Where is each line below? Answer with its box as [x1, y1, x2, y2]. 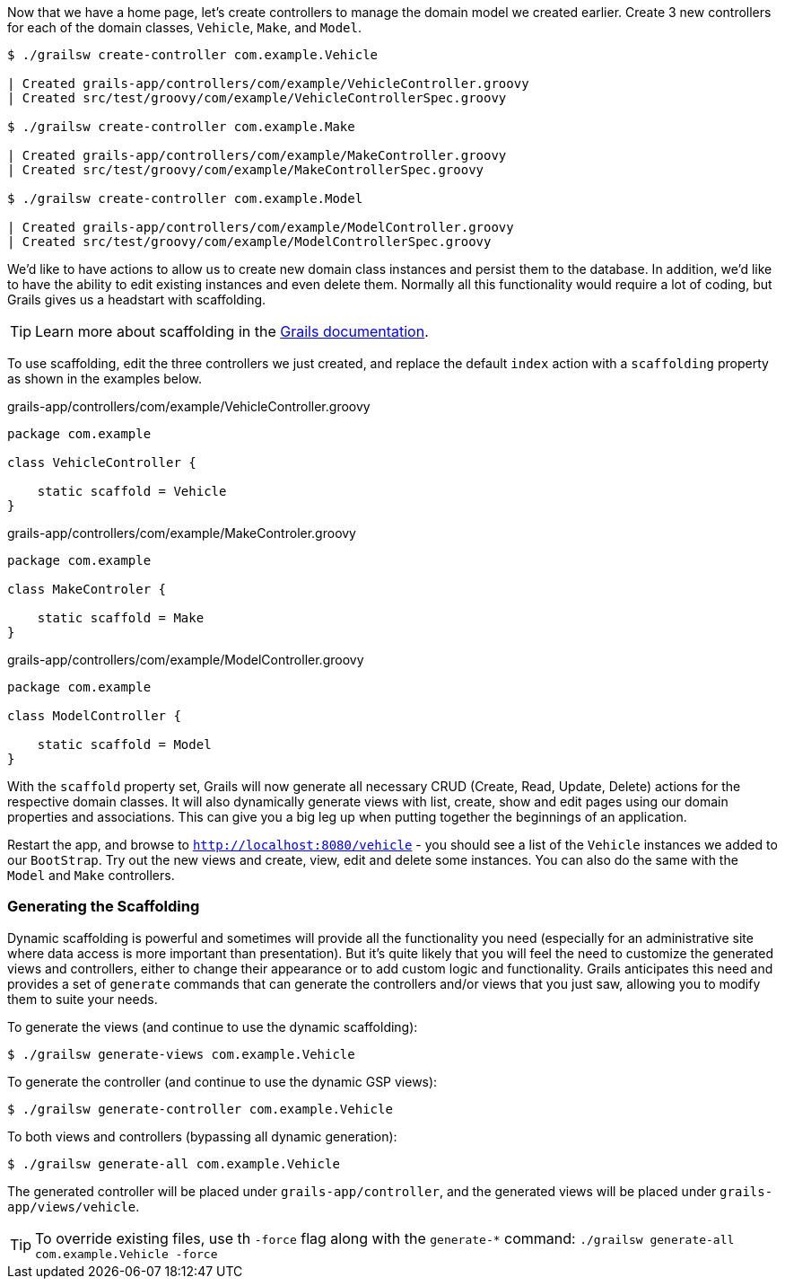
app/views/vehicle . [7, 1198, 140, 1214]
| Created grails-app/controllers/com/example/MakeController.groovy [7, 148, 507, 163]
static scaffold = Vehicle [37, 484, 227, 498]
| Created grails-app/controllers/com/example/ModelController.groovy [7, 220, 514, 234]
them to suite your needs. [7, 991, 158, 1007]
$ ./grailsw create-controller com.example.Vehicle [7, 48, 379, 62]
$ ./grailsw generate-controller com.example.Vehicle [7, 1101, 393, 1116]
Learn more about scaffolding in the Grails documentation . [35, 322, 429, 340]
